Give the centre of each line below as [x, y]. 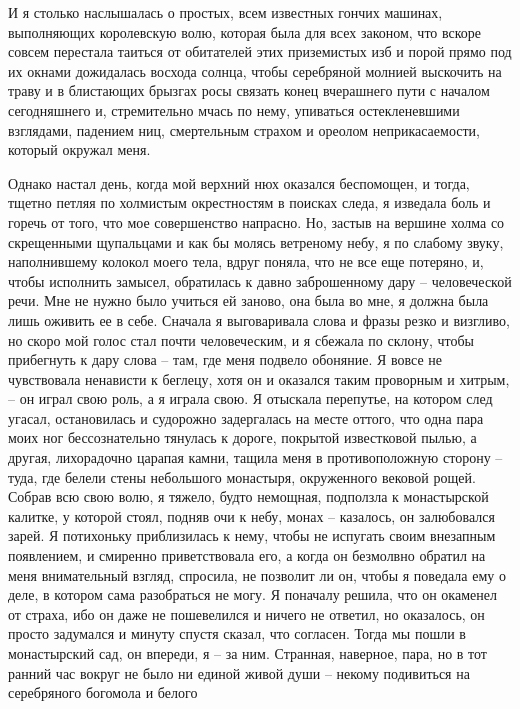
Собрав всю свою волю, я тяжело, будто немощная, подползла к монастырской [248, 496]
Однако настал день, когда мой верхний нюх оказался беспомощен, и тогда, [239, 182]
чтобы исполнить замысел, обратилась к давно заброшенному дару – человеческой [260, 280]
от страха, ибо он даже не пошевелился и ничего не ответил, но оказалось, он [246, 613]
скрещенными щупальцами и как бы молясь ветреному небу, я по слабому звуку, [256, 241]
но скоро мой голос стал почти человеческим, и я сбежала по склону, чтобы [241, 339]
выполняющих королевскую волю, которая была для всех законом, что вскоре [245, 31]
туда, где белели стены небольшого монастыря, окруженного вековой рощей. [242, 476]
